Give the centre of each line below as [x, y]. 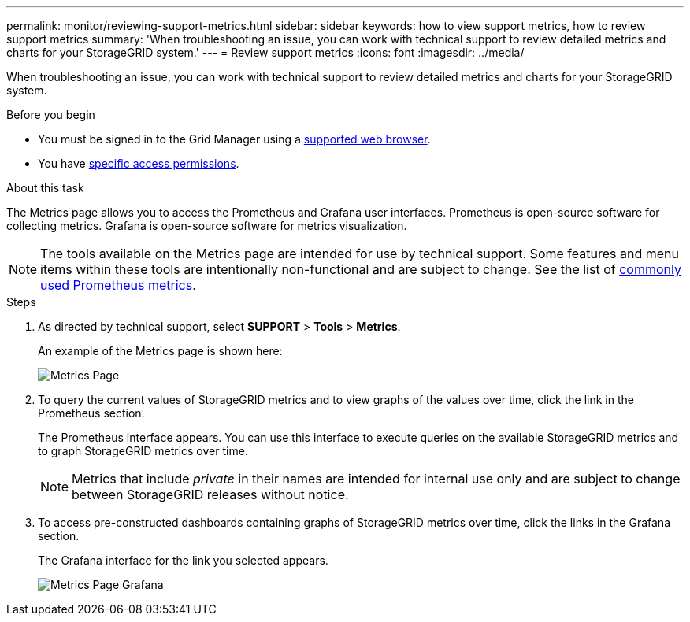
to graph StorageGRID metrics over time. [143, 451]
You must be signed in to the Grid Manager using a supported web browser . [234, 139]
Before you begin [51, 115]
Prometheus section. [91, 413]
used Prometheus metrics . [118, 285]
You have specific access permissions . [139, 163]
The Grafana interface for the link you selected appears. [183, 560]
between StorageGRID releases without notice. [210, 494]
